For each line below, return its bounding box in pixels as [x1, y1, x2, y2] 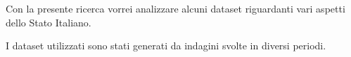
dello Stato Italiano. [6, 15, 91, 29]
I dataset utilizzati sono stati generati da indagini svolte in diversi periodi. [6, 38, 326, 53]
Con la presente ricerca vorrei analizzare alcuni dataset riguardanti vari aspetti [6, 1, 345, 15]
